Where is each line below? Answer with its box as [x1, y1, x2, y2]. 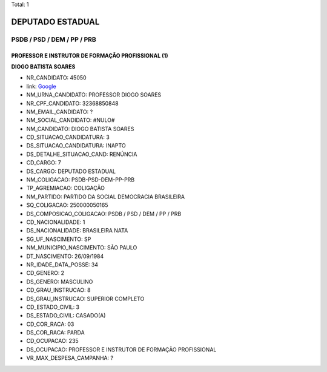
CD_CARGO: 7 [26, 159, 62, 166]
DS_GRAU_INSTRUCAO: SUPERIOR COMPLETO [26, 295, 145, 302]
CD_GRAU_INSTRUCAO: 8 [26, 286, 91, 294]
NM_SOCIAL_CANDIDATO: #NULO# [26, 117, 115, 124]
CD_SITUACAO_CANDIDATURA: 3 [26, 134, 110, 141]
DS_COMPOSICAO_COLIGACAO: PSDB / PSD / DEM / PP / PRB [26, 210, 182, 217]
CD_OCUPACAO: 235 [26, 337, 79, 345]
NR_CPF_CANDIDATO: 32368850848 [26, 100, 119, 107]
